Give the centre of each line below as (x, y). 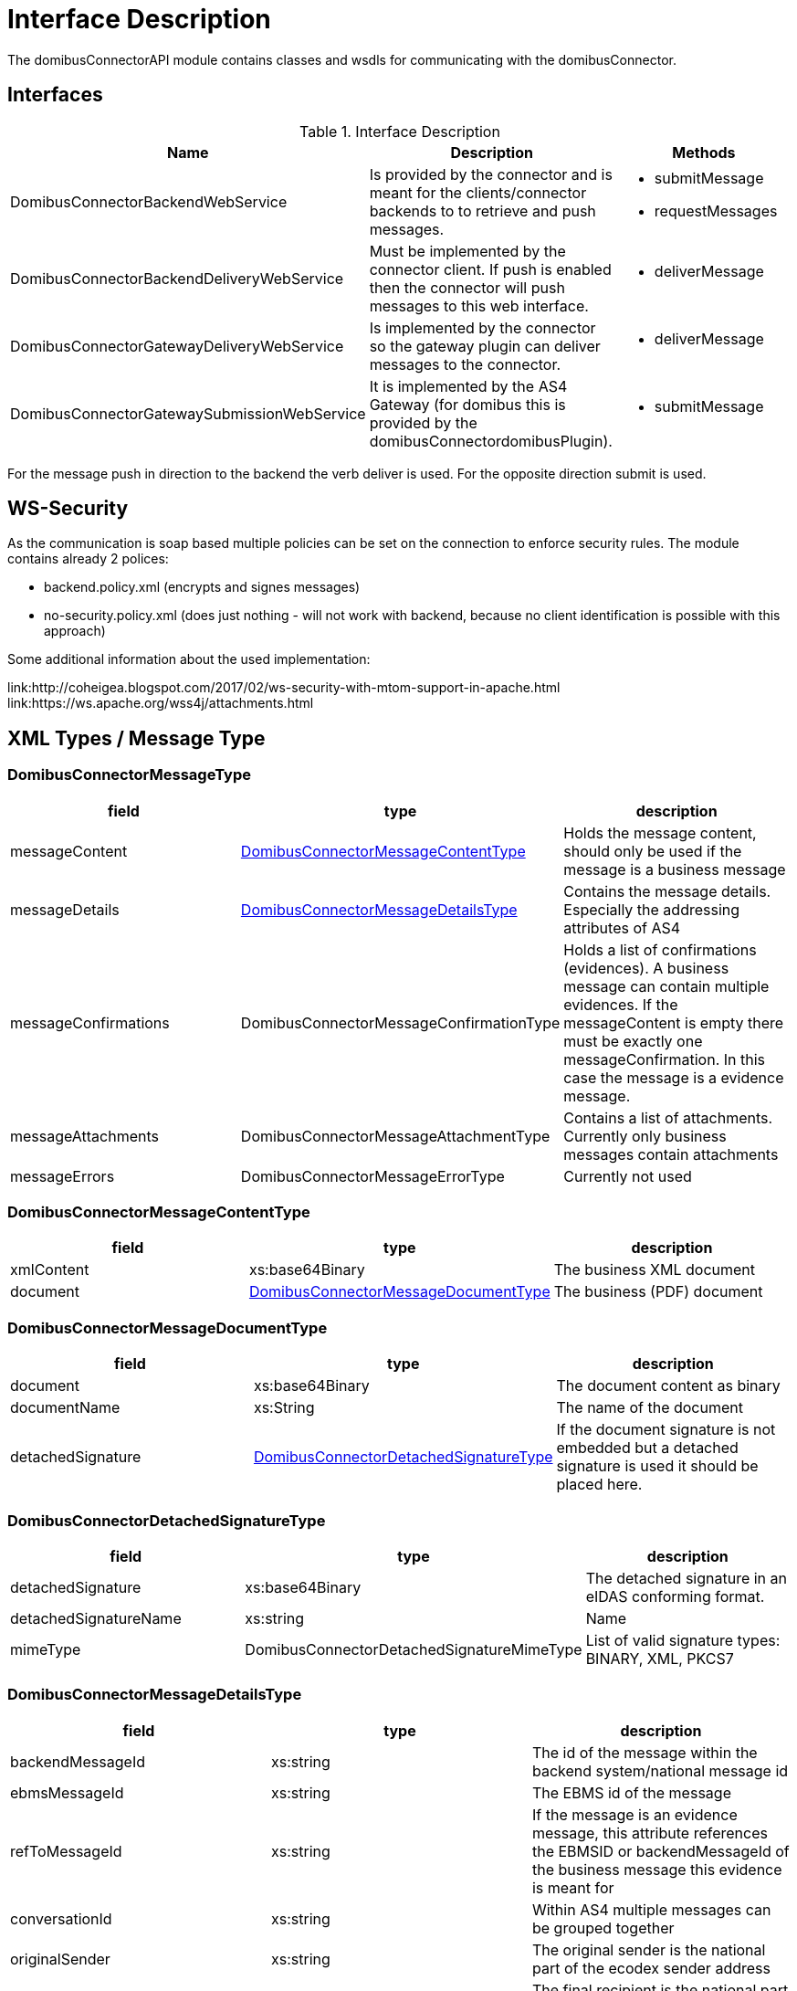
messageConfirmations (90, 1022)
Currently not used (628, 1176)
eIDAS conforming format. (675, 1596)
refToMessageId (66, 1851)
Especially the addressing (652, 909)
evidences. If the (621, 1004)
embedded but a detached (647, 1448)
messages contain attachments (671, 1154)
